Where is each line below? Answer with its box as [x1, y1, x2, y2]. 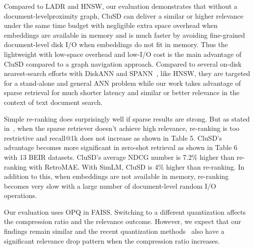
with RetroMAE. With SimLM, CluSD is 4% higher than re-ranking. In [29, 161, 245, 172]
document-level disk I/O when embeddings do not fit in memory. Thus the [4, 39, 228, 50]
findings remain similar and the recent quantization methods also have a [4, 226, 225, 236]
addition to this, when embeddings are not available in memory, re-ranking [4, 171, 229, 181]
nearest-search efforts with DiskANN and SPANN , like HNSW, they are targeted [4, 68, 251, 78]
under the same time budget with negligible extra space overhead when [4, 20, 218, 30]
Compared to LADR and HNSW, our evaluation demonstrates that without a [4, 1, 238, 11]
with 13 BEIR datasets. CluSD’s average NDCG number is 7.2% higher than [4, 151, 235, 162]
